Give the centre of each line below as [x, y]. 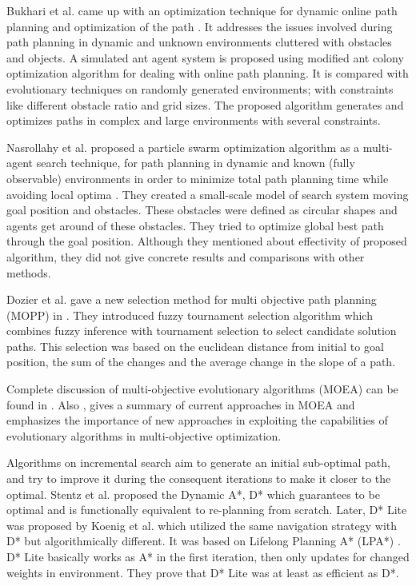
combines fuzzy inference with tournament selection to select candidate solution [202, 331]
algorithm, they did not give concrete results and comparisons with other [186, 256]
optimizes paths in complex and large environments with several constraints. [194, 120]
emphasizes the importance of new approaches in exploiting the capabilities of [197, 420]
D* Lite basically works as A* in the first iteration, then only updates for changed [208, 556]
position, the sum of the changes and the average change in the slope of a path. [201, 362]
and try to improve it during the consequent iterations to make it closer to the [199, 478]
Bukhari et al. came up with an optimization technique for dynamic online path [202, 10]
